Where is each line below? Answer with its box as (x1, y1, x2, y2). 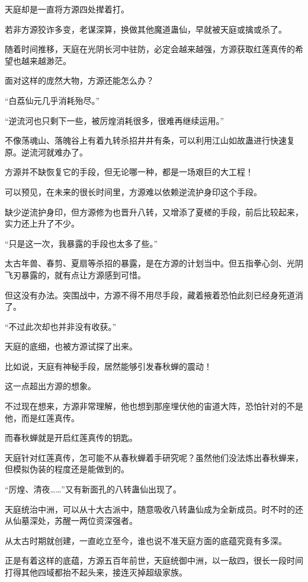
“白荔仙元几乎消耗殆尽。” (5, 94, 100, 106)
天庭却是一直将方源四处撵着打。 (5, 3, 129, 15)
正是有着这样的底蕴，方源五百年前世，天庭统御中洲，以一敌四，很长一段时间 (5, 554, 303, 567)
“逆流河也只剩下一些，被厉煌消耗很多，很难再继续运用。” (5, 114, 224, 126)
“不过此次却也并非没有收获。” (5, 320, 117, 332)
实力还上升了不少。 (5, 217, 79, 230)
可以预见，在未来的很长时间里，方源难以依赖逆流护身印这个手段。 (5, 185, 262, 198)
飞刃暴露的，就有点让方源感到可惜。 (5, 268, 146, 281)
